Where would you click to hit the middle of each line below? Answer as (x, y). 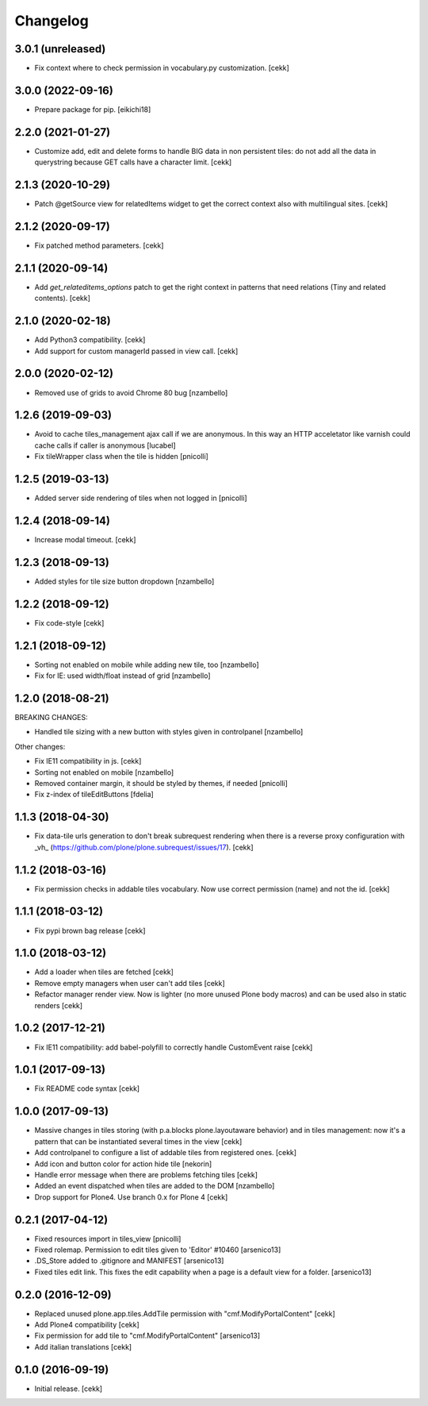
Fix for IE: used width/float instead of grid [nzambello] (122, 676)
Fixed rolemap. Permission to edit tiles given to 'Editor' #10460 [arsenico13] (158, 1250)
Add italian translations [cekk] (83, 1346)
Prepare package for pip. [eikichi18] (93, 109)
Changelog (52, 21)
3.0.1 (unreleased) (60, 49)
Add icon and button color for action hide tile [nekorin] (123, 1164)
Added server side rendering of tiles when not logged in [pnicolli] (141, 498)
